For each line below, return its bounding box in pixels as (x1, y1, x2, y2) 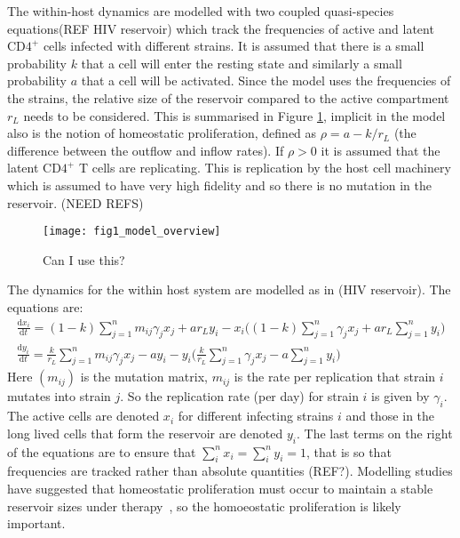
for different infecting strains (178, 406, 334, 425)
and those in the (345, 406, 435, 425)
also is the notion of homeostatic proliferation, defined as (7, 124, 317, 142)
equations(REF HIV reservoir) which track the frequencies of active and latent (7, 19, 434, 37)
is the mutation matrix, (80, 367, 208, 386)
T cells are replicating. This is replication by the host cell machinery (78, 158, 451, 177)
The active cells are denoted (7, 406, 160, 425)
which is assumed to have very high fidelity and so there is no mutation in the (7, 175, 432, 194)
